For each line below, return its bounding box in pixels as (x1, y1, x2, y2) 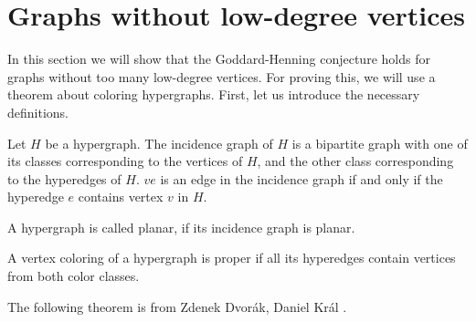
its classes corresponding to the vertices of (7, 151, 243, 171)
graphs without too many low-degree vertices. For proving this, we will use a (7, 67, 436, 86)
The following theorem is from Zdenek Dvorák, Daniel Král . (7, 296, 347, 316)
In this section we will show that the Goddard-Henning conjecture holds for (7, 49, 430, 68)
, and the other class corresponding (257, 151, 454, 171)
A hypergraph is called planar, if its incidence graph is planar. (7, 217, 355, 236)
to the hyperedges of (7, 169, 122, 188)
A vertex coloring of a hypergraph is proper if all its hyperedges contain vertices (7, 248, 456, 267)
